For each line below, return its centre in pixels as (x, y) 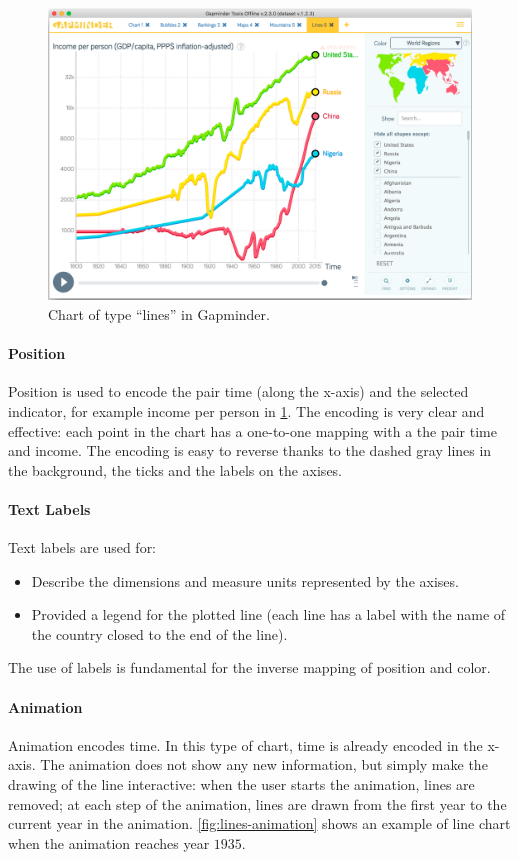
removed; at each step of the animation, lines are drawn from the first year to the (257, 803)
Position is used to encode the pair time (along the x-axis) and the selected (238, 391)
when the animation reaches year (109, 842)
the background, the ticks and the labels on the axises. (175, 469)
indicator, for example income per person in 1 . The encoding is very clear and (246, 410)
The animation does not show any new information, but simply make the (264, 764)
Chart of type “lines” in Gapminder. (159, 313)
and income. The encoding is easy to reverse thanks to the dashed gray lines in (250, 450)
